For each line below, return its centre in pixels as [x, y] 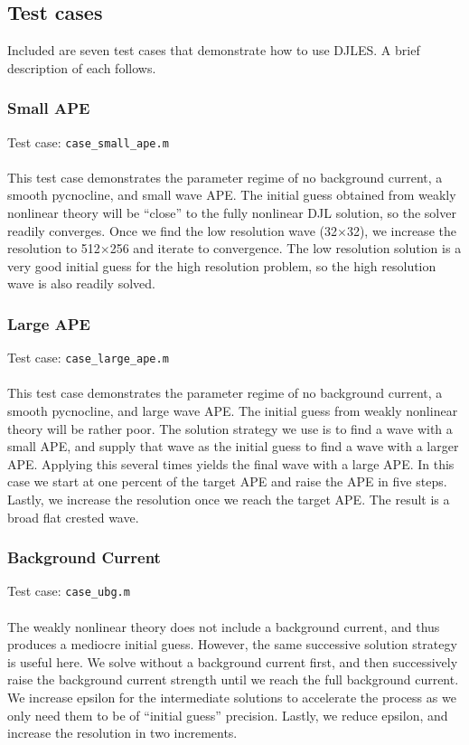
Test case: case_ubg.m [69, 591]
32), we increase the [401, 230]
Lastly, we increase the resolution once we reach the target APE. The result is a [229, 500]
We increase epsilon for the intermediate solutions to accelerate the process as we [232, 698]
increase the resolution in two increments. [122, 733]
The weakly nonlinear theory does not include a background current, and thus [224, 626]
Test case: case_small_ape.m [88, 141]
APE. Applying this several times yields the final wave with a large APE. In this [231, 463]
